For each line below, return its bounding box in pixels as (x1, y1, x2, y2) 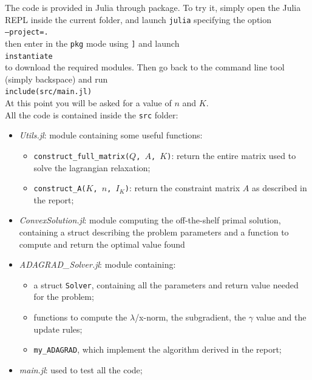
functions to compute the (33, 311, 127, 324)
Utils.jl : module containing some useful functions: (19, 129, 203, 141)
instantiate (5, 52, 53, 61)
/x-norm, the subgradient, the (135, 311, 246, 324)
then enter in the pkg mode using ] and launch (5, 36, 180, 49)
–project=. (5, 28, 49, 37)
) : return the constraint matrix (124, 182, 240, 194)
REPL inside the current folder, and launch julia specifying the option (5, 13, 272, 25)
